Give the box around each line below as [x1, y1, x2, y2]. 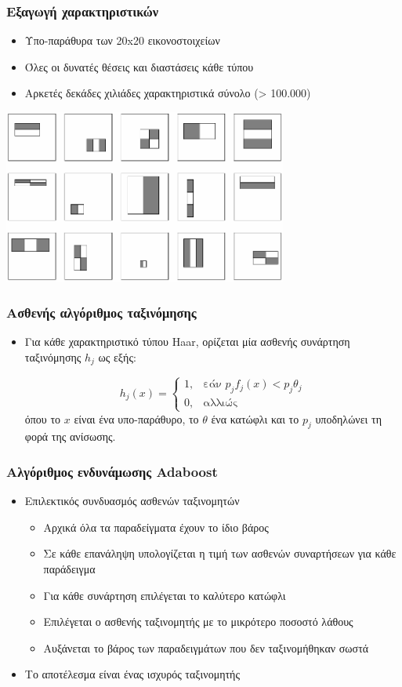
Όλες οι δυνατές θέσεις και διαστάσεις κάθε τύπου [24, 58, 254, 75]
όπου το [24, 410, 61, 427]
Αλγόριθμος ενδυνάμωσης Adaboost [6, 461, 218, 481]
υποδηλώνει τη [315, 410, 382, 427]
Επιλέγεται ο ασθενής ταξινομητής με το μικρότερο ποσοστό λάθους [43, 613, 353, 630]
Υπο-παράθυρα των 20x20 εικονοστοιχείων [24, 32, 220, 49]
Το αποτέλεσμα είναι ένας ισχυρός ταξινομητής [24, 666, 240, 682]
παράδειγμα [43, 560, 96, 576]
